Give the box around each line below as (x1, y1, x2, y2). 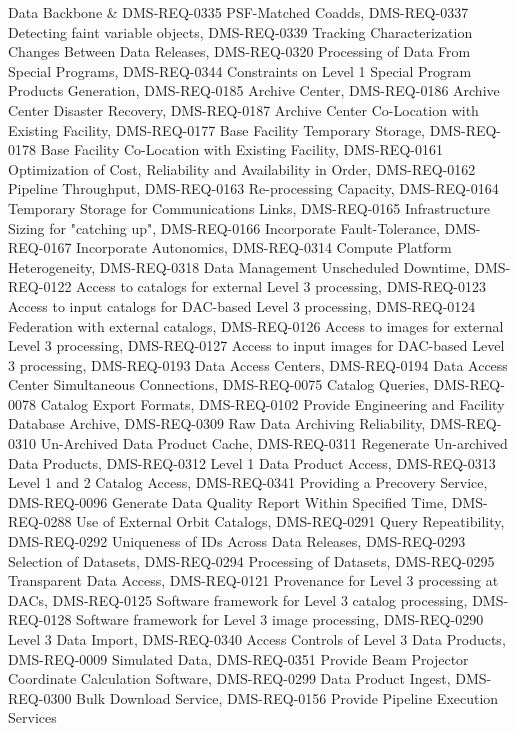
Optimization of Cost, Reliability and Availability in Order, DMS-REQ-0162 (8, 158, 476, 179)
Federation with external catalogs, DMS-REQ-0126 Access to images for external (8, 315, 504, 336)
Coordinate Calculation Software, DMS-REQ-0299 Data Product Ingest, (8, 668, 451, 689)
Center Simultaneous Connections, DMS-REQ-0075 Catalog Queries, (8, 374, 429, 395)
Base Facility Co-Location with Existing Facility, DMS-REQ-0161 (40, 139, 443, 160)
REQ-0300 (8, 687, 72, 708)
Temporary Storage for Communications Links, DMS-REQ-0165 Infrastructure (8, 197, 490, 218)
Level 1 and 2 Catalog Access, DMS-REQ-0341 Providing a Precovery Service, (8, 472, 488, 493)
